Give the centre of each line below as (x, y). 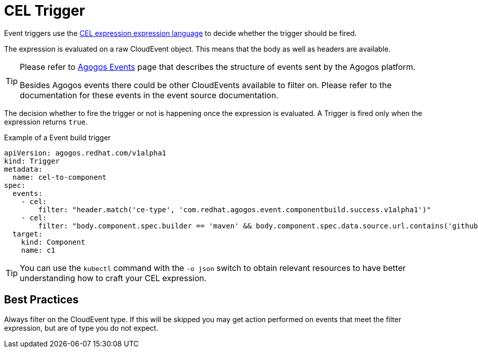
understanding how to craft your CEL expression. (113, 278)
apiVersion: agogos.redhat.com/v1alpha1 (85, 153)
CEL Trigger (45, 11)
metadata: (23, 169)
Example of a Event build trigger (57, 137)
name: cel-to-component (59, 177)
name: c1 (38, 250)
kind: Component (53, 242)
